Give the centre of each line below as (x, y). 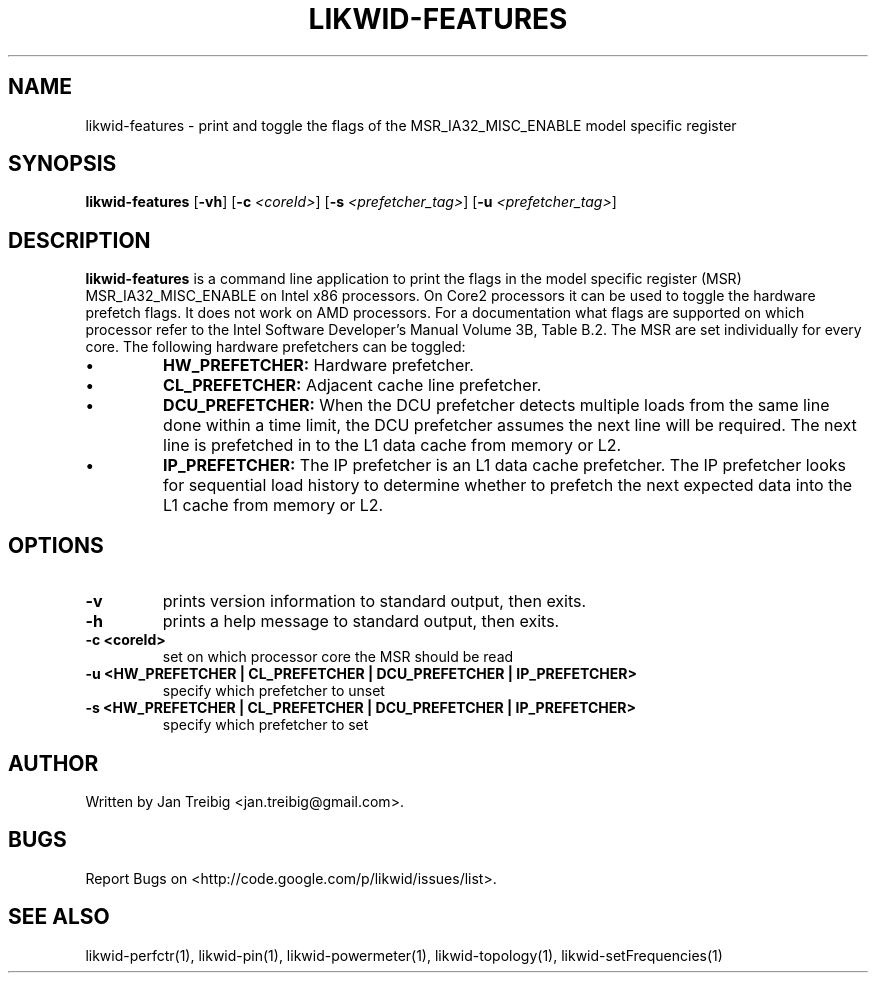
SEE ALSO (59, 917)
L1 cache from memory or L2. (273, 505)
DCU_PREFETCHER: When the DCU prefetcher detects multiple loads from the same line (496, 405)
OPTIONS (56, 545)
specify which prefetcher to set (265, 725)
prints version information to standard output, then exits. (374, 601)
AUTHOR (53, 763)
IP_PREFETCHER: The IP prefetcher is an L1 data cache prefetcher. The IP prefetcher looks (504, 465)
